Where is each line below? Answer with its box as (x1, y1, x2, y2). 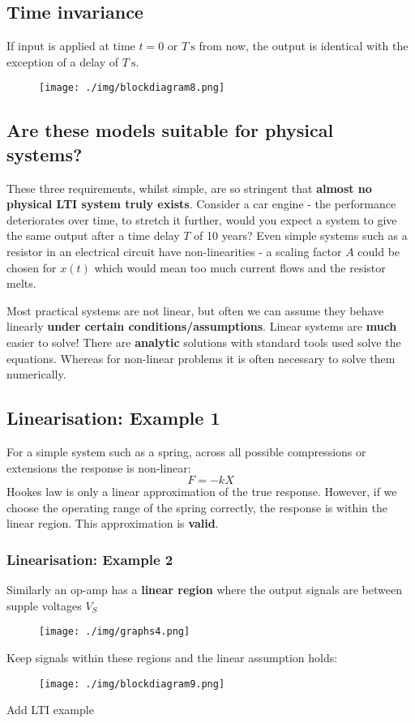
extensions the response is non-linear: (6, 459, 191, 476)
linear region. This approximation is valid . (6, 515, 219, 532)
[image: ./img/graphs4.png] (39, 626, 190, 638)
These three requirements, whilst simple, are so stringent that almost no (6, 179, 372, 196)
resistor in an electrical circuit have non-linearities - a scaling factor (6, 243, 342, 260)
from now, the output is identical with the (199, 37, 409, 54)
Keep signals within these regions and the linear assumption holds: (6, 649, 338, 665)
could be (357, 243, 400, 260)
